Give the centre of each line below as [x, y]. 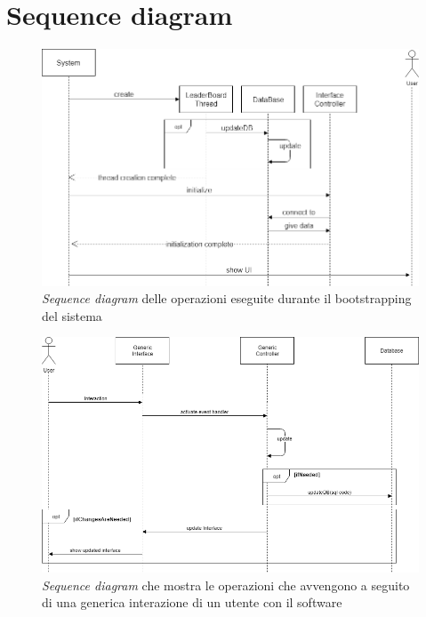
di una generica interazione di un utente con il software [192, 602]
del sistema [72, 315]
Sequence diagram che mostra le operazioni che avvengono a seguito [226, 585]
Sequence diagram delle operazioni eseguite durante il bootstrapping [227, 298]
